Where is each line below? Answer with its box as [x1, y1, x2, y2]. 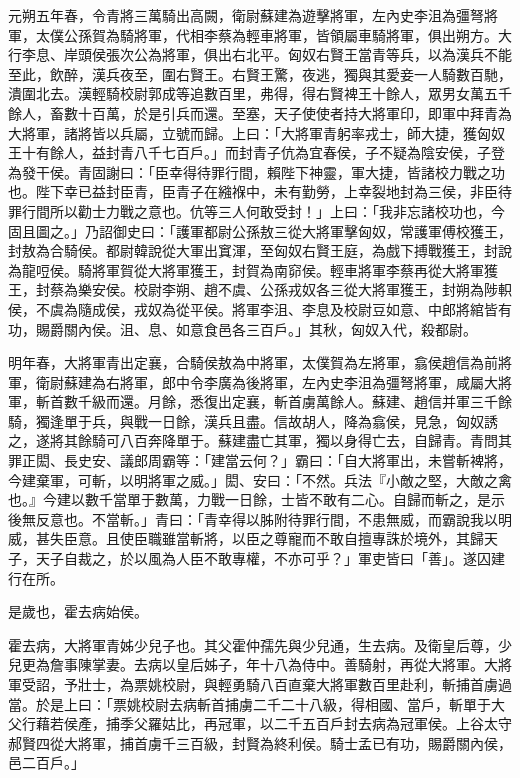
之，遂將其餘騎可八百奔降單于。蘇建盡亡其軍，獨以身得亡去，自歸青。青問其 [8, 430, 512, 451]
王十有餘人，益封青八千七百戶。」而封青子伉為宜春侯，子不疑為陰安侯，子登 [8, 142, 505, 163]
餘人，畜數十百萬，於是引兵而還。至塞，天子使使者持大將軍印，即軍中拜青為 [8, 102, 512, 123]
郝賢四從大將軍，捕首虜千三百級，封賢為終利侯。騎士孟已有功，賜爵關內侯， [8, 732, 512, 753]
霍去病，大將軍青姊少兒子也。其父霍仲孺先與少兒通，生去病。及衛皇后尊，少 [8, 634, 512, 655]
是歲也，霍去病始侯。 [8, 601, 148, 622]
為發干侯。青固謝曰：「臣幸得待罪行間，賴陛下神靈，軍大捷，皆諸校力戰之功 [8, 161, 505, 182]
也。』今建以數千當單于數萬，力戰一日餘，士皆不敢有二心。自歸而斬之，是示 [8, 489, 505, 510]
